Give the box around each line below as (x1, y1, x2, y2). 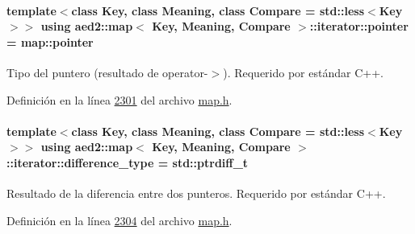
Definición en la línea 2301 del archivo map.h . (6, 91, 233, 108)
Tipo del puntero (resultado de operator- (6, 64, 208, 80)
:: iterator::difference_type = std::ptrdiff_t (6, 154, 249, 170)
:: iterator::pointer (309, 18, 409, 35)
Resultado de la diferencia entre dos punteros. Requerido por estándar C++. (6, 185, 386, 202)
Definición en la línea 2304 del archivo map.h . (6, 211, 233, 228)
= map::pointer (6, 33, 94, 50)
